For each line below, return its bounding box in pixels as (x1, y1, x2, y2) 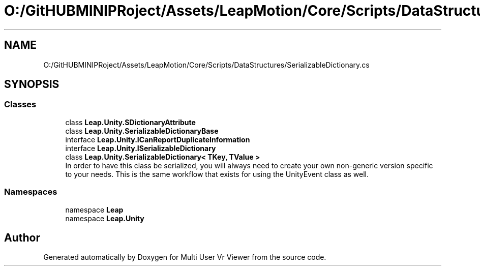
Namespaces (4, 187, 57, 197)
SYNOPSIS (4, 78, 59, 91)
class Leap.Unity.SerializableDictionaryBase (65, 126, 219, 135)
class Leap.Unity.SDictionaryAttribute (65, 117, 196, 127)
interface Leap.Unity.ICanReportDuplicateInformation (65, 135, 250, 144)
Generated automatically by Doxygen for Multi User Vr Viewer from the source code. (43, 253, 326, 262)
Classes (4, 99, 37, 110)
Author (4, 231, 40, 244)
